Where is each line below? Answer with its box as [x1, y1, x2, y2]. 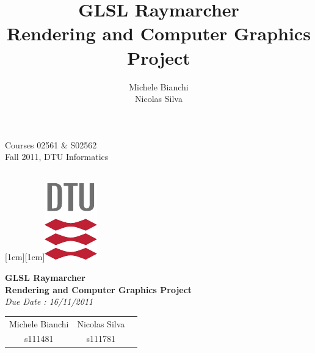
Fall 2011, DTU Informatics [5, 150, 109, 163]
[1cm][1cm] [5, 250, 45, 263]
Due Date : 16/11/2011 [5, 295, 93, 308]
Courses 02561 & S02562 [5, 138, 97, 151]
